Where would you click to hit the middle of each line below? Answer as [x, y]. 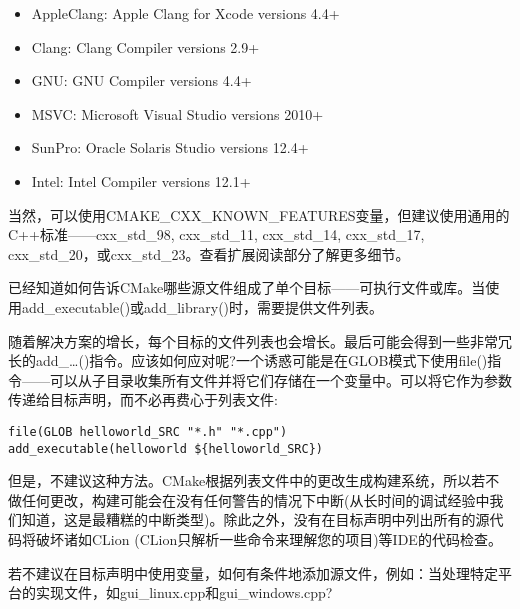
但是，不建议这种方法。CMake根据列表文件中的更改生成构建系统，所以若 [247, 480]
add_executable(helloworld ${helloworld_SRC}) [165, 448]
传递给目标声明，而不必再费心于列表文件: [143, 399]
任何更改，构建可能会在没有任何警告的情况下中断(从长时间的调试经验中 [255, 499]
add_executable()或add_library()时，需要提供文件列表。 [202, 306]
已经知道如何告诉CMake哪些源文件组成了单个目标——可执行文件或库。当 [247, 287]
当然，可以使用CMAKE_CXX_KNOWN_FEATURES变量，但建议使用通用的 [259, 214]
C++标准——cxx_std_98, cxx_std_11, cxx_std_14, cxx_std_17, [216, 234]
